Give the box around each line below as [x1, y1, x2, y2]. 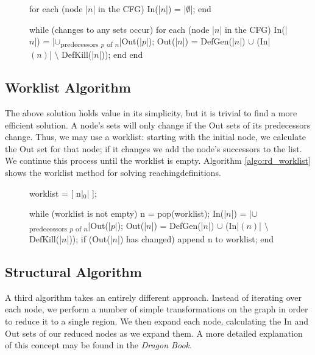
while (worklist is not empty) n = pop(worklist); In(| [29, 207, 227, 220]
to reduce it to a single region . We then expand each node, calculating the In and [5, 314, 308, 327]
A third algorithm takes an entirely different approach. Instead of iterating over [5, 290, 302, 303]
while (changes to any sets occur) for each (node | [29, 23, 214, 35]
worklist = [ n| [29, 186, 83, 199]
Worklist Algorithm [5, 78, 131, 97]
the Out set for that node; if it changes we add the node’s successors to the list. [5, 142, 302, 155]
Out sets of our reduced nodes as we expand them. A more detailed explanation [5, 326, 303, 339]
